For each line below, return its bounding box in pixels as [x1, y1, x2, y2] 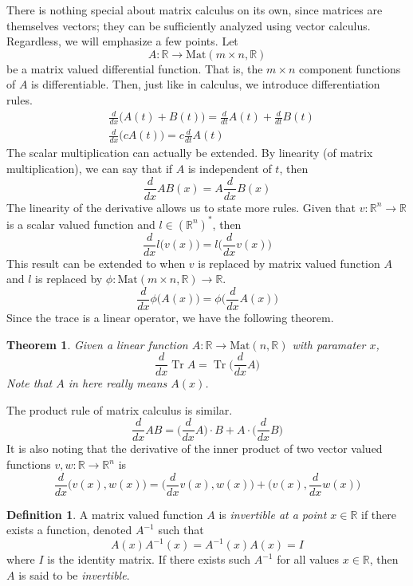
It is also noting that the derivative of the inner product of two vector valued [6, 440, 383, 457]
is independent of [187, 159, 272, 176]
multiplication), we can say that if [6, 159, 173, 176]
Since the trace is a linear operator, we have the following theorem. [6, 309, 334, 325]
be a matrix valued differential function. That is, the [6, 60, 263, 77]
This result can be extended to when [6, 254, 186, 271]
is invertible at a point [218, 505, 327, 522]
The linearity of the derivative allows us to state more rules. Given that [6, 199, 356, 215]
